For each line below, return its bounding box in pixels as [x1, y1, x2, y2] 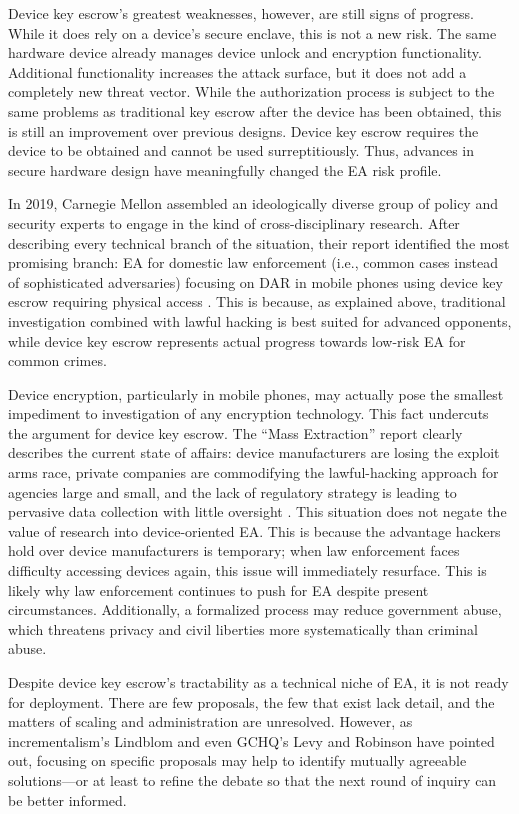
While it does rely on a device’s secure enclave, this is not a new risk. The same [8, 22, 497, 43]
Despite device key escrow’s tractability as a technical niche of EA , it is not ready [8, 672, 509, 692]
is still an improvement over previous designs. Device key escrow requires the [8, 120, 479, 141]
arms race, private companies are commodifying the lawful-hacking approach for [8, 462, 499, 483]
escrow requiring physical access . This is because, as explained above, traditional [8, 291, 506, 312]
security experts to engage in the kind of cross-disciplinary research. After [8, 212, 460, 233]
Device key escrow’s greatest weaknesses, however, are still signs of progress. [8, 3, 474, 23]
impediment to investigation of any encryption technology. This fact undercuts [8, 403, 489, 424]
